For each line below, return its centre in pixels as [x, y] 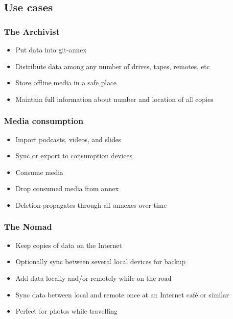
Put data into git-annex [51, 49]
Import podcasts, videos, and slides [68, 139]
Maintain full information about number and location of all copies [114, 99]
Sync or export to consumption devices [74, 156]
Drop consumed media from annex [67, 188]
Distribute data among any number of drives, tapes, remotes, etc [113, 66]
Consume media [39, 172]
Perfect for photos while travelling [66, 311]
